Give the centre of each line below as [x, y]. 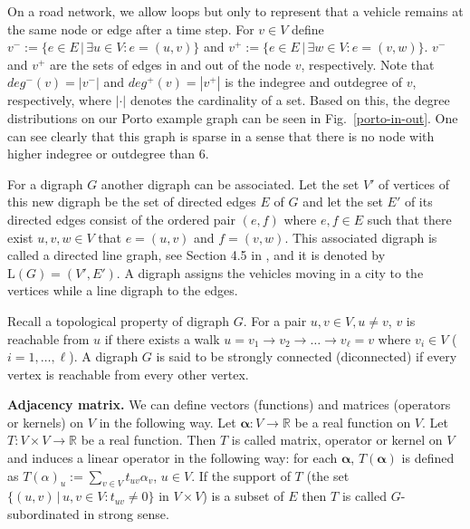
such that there [409, 219]
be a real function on [353, 422]
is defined [428, 458]
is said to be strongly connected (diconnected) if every [307, 356]
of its [418, 202]
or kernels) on [46, 422]
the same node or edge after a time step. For [131, 29]
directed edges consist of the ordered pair [121, 219]
